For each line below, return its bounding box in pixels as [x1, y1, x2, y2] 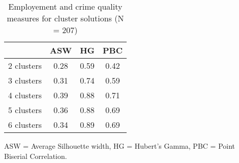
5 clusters [8, 104, 42, 116]
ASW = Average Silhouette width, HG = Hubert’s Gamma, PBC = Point [4, 141, 235, 151]
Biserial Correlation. [4, 150, 67, 161]
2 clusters [8, 60, 42, 71]
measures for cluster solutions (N [7, 12, 124, 24]
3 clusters [8, 74, 42, 86]
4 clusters [8, 89, 42, 101]
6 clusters [8, 119, 42, 130]
